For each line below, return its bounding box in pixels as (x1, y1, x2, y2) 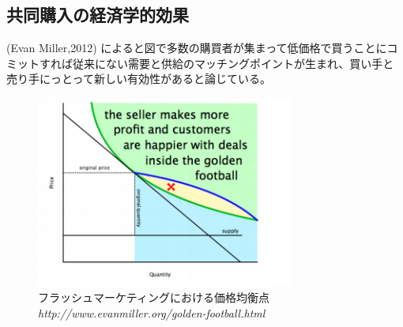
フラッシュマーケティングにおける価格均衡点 (38, 289, 269, 306)
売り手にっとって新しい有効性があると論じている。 (6, 70, 271, 87)
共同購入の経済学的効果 (6, 2, 189, 27)
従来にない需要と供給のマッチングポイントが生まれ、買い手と (72, 54, 394, 71)
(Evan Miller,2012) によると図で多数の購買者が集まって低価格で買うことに (6, 39, 387, 56)
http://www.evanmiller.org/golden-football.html (38, 304, 266, 321)
